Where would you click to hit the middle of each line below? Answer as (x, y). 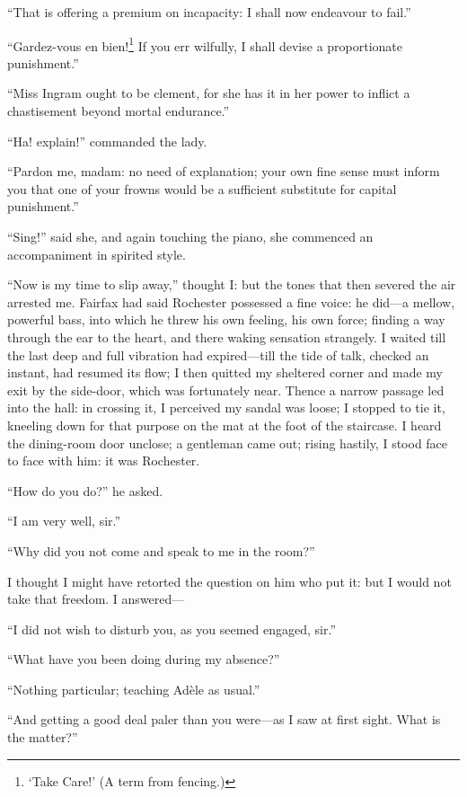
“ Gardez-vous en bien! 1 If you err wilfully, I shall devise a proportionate (205, 44)
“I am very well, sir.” (64, 521)
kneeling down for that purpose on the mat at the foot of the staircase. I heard (225, 425)
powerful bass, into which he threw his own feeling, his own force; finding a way (226, 319)
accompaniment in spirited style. (97, 254)
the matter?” (43, 737)
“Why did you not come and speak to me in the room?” (161, 550)
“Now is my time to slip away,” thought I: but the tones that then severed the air (232, 284)
